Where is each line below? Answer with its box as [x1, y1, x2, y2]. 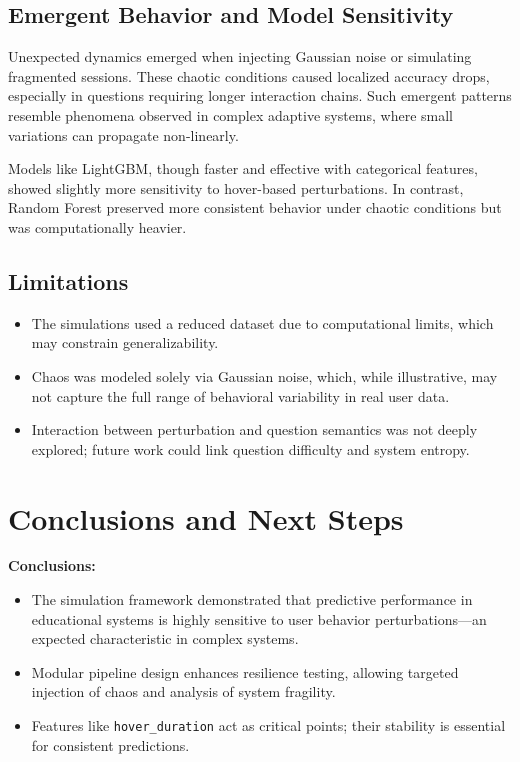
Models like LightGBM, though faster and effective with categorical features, [8, 158, 478, 179]
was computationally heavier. [8, 216, 187, 237]
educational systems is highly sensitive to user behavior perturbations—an [31, 608, 487, 629]
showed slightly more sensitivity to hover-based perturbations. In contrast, [8, 177, 464, 198]
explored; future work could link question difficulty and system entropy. [31, 438, 470, 459]
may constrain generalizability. [31, 332, 219, 353]
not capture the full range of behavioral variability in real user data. [31, 385, 450, 406]
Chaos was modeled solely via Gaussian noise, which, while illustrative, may [31, 365, 498, 386]
